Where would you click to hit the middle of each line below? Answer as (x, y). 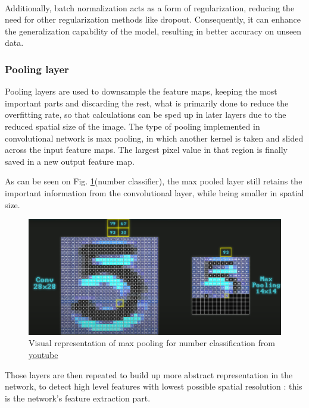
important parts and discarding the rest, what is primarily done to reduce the (147, 103)
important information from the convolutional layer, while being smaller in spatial (154, 192)
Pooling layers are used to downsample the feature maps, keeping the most (141, 91)
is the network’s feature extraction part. (78, 398)
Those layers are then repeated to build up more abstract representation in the (149, 374)
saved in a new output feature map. (70, 161)
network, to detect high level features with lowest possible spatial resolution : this (154, 386)
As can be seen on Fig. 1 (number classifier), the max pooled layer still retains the (154, 181)
